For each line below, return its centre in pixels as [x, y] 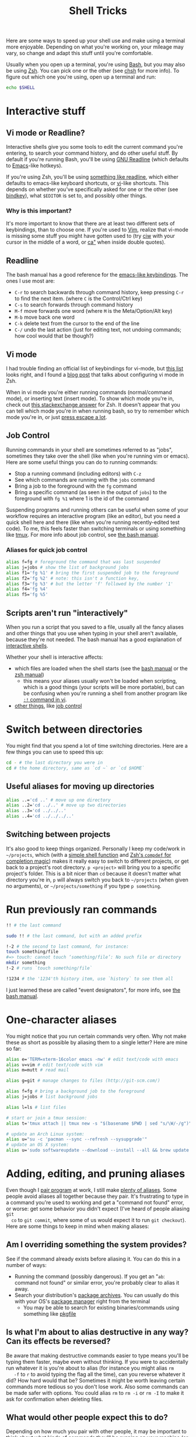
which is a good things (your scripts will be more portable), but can [104, 687]
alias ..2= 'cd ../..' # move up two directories [66, 805]
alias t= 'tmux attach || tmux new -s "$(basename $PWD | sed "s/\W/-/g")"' [100, 1123]
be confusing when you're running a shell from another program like [105, 693]
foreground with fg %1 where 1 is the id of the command [81, 498]
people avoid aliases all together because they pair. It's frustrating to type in [97, 1196]
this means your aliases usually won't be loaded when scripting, [100, 681]
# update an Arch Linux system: [45, 1134]
